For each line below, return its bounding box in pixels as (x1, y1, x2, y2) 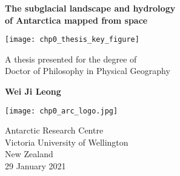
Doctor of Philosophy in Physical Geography (5, 64, 170, 77)
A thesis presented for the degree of (5, 52, 137, 65)
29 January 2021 (5, 160, 66, 172)
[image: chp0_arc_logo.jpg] (5, 106, 118, 115)
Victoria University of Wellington (5, 135, 128, 148)
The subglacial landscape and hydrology (5, 2, 176, 14)
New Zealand (5, 147, 53, 160)
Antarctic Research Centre (5, 124, 104, 137)
